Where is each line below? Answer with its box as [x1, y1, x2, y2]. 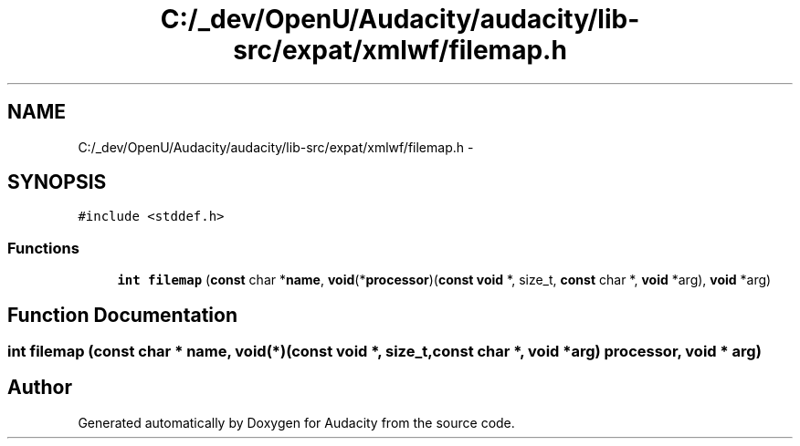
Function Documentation [7, 303, 237, 327]
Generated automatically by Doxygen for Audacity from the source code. [78, 414, 515, 430]
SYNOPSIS [7, 171, 107, 194]
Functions [7, 238, 79, 257]
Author [7, 376, 72, 399]
